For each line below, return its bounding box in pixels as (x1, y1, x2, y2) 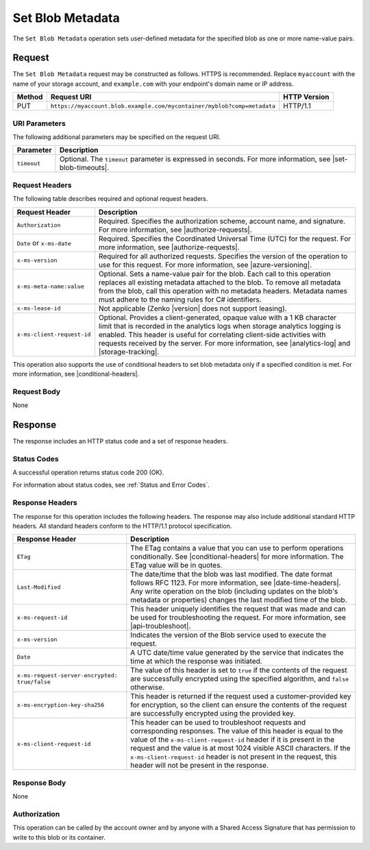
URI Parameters (12, 119, 66, 128)
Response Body (12, 778, 66, 788)
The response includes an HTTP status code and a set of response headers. (12, 437, 228, 445)
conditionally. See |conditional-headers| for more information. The (130, 552, 344, 561)
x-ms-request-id (16, 614, 68, 621)
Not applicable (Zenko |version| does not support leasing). (98, 304, 287, 313)
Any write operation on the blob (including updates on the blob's (130, 587, 338, 596)
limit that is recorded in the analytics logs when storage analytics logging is (98, 321, 341, 330)
